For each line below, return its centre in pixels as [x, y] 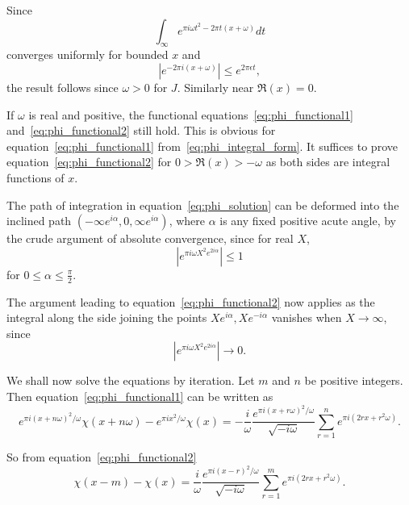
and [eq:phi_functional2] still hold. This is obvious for [141, 130]
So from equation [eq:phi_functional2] [102, 456]
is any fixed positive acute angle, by [308, 221]
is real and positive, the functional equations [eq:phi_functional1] [191, 114]
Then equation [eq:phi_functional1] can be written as [140, 396]
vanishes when [307, 317]
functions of [35, 177]
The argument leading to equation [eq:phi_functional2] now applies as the [191, 301]
